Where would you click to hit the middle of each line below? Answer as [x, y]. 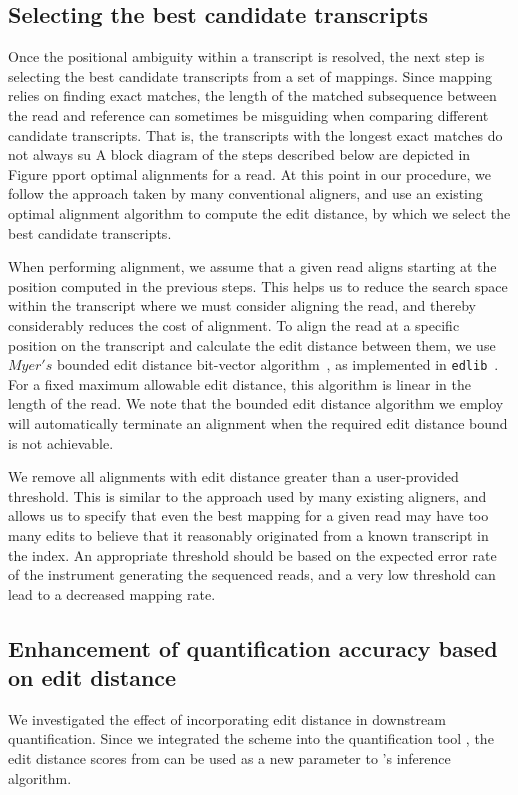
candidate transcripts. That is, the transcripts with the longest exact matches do [255, 134]
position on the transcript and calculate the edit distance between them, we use [252, 344]
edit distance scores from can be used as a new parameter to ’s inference [229, 758]
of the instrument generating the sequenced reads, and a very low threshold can [252, 574]
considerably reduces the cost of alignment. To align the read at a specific [234, 324]
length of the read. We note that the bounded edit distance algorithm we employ [256, 403]
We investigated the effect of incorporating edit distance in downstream [227, 718]
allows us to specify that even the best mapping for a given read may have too [248, 515]
